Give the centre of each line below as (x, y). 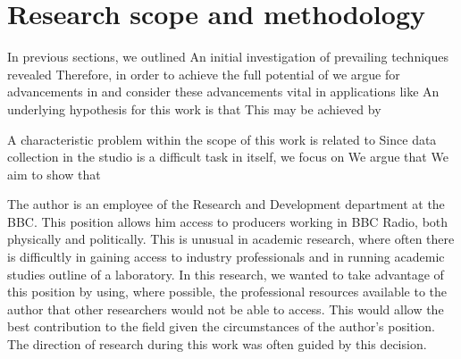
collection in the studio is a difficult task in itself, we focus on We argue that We (228, 157)
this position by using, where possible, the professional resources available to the (227, 292)
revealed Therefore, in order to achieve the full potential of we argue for (204, 74)
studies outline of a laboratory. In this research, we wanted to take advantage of (226, 274)
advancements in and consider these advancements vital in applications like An (223, 92)
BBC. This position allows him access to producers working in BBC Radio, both (228, 221)
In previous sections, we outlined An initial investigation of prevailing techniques (228, 57)
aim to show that (54, 174)
